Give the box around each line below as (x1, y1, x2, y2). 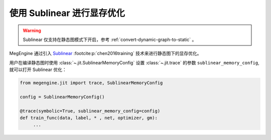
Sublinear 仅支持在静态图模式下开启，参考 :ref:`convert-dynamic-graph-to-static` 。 (23, 36, 197, 42)
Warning (23, 27, 41, 33)
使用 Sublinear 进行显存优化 (9, 7, 125, 18)
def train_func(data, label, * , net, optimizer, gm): (20, 115, 158, 121)
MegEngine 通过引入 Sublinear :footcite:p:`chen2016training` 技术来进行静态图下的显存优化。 (9, 50, 202, 56)
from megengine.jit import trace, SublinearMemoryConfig (20, 80, 163, 86)
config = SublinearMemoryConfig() (20, 94, 105, 99)
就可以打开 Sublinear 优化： (9, 66, 67, 72)
